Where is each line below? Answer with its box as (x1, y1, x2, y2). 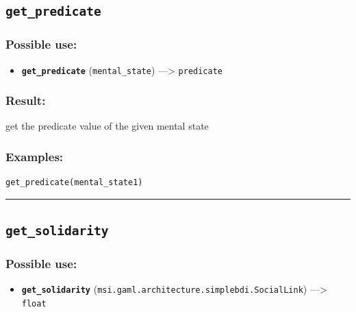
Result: (5, 92, 46, 109)
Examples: (5, 147, 64, 165)
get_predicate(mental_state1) (5, 178, 143, 188)
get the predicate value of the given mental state (5, 119, 209, 133)
